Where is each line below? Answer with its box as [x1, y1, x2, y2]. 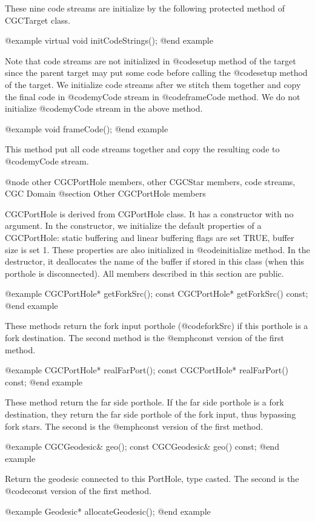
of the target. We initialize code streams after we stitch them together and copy [5, 78, 301, 90]
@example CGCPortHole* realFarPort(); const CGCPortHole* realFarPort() [5, 364, 289, 376]
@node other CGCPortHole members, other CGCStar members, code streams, [5, 175, 296, 188]
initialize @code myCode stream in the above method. [5, 102, 203, 115]
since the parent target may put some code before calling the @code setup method [5, 66, 308, 79]
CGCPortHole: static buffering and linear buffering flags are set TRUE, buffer [5, 231, 294, 243]
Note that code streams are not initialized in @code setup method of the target [5, 54, 296, 67]
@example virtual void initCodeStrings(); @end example [5, 34, 213, 47]
